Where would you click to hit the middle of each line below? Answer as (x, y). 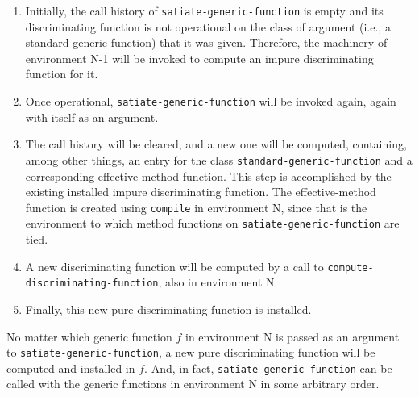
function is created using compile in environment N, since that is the (196, 207)
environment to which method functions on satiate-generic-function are (212, 223)
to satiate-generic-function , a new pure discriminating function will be (191, 352)
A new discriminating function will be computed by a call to (174, 266)
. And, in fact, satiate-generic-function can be (268, 368)
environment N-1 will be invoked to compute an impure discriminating (199, 58)
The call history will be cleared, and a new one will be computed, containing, (216, 144)
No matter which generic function (89, 336)
